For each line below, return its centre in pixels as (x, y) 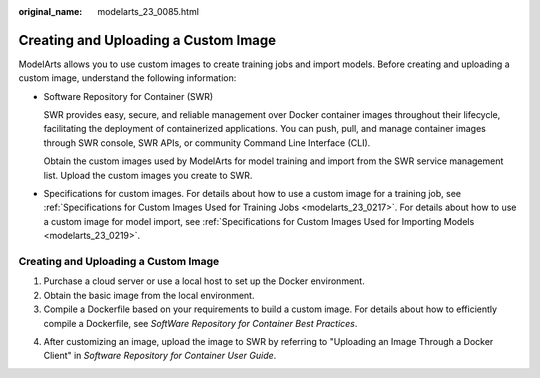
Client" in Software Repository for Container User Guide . (160, 356)
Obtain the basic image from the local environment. (149, 295)
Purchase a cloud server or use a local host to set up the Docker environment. (204, 281)
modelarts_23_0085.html (148, 11)
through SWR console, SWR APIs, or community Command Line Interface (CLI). (207, 142)
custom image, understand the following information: (127, 78)
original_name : (50, 11)
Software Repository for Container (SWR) (128, 96)
